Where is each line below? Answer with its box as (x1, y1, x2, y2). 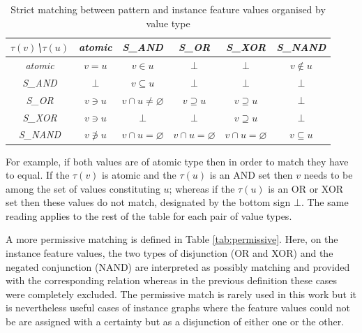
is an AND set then (209, 168, 293, 182)
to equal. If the (6, 168, 70, 182)
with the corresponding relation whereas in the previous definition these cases (6, 273, 338, 288)
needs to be (303, 168, 353, 182)
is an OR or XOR (268, 181, 344, 195)
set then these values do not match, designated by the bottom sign (6, 195, 291, 209)
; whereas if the (169, 181, 235, 195)
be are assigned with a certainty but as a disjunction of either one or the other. (6, 314, 345, 329)
